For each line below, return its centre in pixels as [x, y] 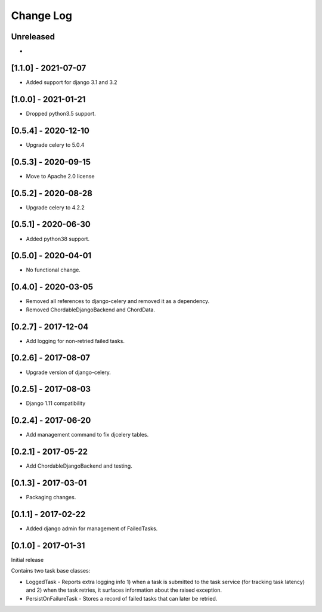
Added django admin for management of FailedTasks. [92, 528]
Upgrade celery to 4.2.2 [55, 207]
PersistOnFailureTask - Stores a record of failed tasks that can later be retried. [122, 598]
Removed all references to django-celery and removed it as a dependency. [118, 301]
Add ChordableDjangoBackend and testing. [79, 466]
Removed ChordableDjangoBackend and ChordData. [90, 310]
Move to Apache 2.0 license [60, 176]
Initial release [27, 560]
